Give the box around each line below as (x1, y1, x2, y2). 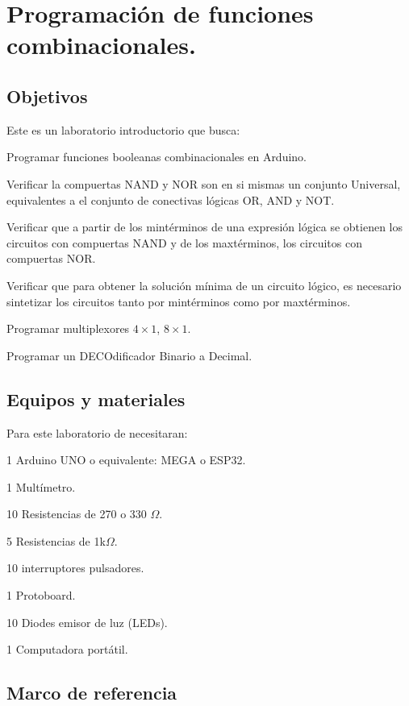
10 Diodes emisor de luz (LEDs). (6, 613, 168, 630)
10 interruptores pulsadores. (6, 559, 144, 576)
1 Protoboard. (6, 587, 76, 604)
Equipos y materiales (6, 386, 186, 411)
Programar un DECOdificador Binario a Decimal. (6, 347, 252, 363)
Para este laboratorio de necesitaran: (6, 424, 188, 441)
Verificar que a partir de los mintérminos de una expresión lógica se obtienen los (6, 218, 403, 235)
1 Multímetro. (6, 478, 76, 495)
